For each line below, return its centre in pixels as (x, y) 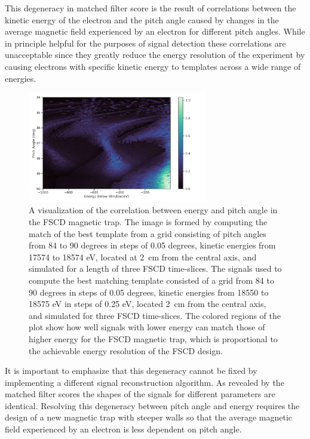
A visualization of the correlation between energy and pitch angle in (153, 210)
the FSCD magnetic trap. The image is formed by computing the (148, 221)
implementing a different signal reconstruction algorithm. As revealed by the (145, 382)
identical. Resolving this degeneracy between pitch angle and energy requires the (152, 405)
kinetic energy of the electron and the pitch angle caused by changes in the (142, 19)
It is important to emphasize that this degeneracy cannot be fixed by (131, 371)
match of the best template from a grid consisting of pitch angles (148, 233)
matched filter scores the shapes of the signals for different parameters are (140, 394)
